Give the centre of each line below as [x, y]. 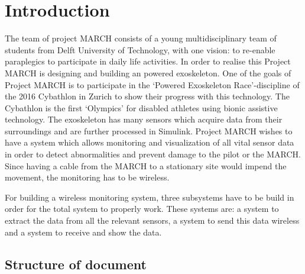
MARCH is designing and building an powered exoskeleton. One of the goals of [148, 72]
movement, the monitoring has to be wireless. [87, 177]
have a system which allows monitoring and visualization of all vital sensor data [150, 142]
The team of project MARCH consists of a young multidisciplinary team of [141, 38]
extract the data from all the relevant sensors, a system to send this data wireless [152, 220]
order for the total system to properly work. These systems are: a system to [142, 209]
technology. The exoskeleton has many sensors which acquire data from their [144, 119]
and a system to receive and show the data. [83, 232]
